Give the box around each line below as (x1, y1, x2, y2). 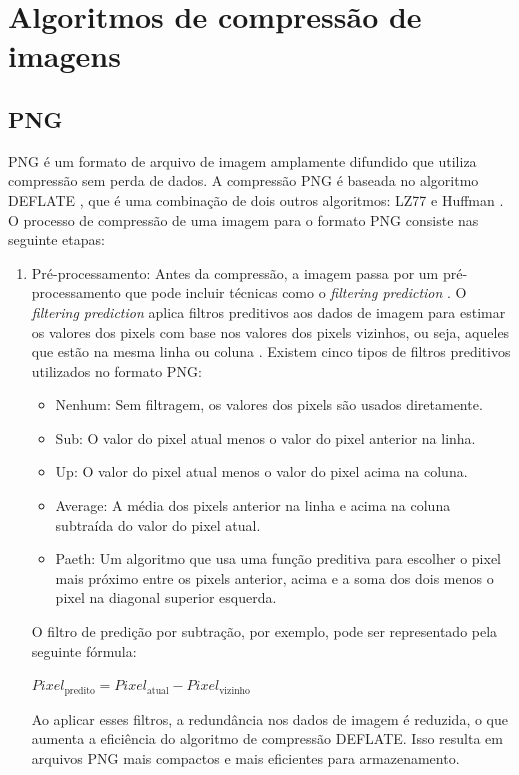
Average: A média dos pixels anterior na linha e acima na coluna (55, 495, 451, 516)
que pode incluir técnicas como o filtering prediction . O (125, 282, 467, 303)
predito (64, 685, 95, 696)
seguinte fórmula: (31, 640, 137, 661)
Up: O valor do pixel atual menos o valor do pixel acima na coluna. (55, 461, 468, 482)
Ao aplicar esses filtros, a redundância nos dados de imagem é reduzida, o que (31, 708, 508, 729)
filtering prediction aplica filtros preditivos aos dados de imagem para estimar (31, 301, 506, 322)
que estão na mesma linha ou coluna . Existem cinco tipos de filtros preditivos (31, 341, 511, 362)
